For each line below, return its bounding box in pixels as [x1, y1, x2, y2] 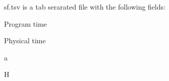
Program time [4, 18, 47, 29]
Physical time [4, 35, 46, 46]
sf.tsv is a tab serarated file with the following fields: [4, 2, 165, 12]
